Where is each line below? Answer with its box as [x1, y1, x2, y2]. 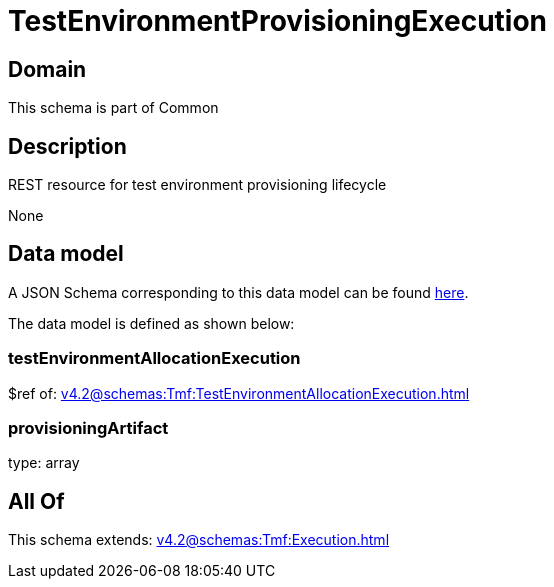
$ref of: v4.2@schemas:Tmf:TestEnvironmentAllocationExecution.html [8, 384, 470, 402]
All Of [8, 488, 65, 514]
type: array [8, 454, 80, 472]
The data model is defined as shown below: [8, 314, 295, 332]
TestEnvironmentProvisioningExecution [8, 4, 548, 38]
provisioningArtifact [8, 417, 169, 438]
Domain [8, 56, 87, 82]
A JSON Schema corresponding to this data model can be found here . [8, 283, 469, 301]
